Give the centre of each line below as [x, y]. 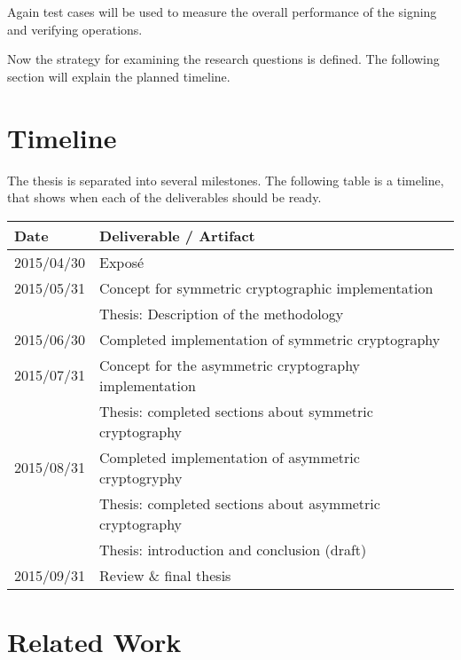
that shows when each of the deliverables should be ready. [164, 197]
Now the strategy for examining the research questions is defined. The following [223, 59]
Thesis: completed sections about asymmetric [240, 503]
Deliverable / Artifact [177, 235]
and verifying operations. [75, 29]
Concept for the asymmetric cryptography [230, 365]
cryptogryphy [141, 477]
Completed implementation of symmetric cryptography [270, 339]
